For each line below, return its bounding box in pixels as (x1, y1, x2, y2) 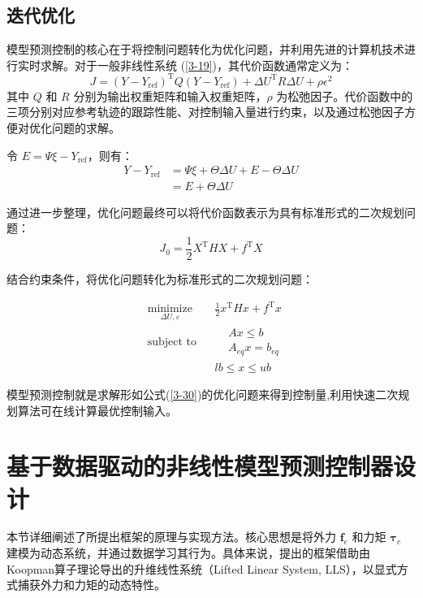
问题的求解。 (51, 119, 120, 136)
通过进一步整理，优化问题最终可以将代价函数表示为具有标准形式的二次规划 (6, 203, 404, 220)
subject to (147, 336, 197, 348)
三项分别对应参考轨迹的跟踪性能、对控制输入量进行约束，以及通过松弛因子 (6, 103, 404, 120)
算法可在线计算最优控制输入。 (17, 401, 177, 418)
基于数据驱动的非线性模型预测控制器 (6, 449, 394, 483)
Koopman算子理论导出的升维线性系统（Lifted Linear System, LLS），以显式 (6, 560, 397, 577)
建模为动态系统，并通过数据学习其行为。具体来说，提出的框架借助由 (6, 544, 370, 561)
